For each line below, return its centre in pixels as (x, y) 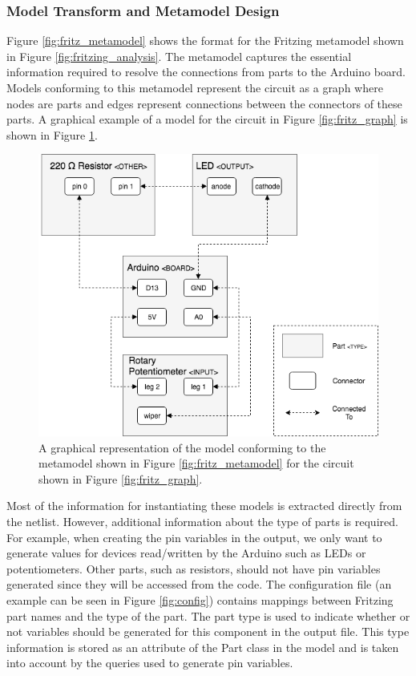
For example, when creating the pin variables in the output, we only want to (194, 537)
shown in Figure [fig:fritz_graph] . (121, 478)
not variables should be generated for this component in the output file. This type (208, 631)
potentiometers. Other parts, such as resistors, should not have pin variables (194, 568)
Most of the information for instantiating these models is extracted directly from (204, 506)
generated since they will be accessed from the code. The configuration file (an (199, 584)
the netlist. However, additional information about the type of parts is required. (202, 521)
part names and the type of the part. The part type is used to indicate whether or (208, 615)
